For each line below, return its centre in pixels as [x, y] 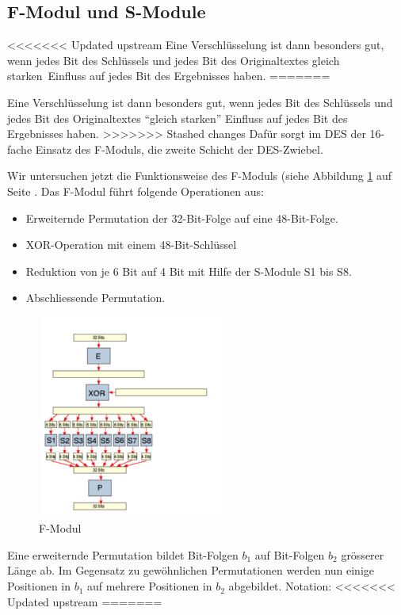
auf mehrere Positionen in [150, 586]
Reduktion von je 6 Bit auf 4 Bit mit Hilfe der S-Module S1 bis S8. [189, 271]
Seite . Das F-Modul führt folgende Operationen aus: [136, 191]
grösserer [363, 554]
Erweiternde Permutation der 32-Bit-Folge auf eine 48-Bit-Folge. [182, 218]
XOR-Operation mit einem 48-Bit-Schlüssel [131, 244]
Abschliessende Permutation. [95, 298]
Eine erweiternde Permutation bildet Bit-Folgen [123, 554]
